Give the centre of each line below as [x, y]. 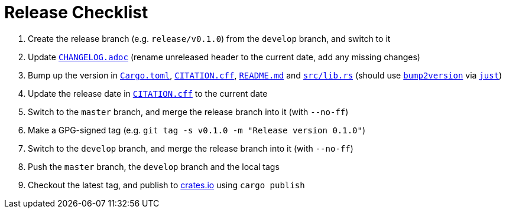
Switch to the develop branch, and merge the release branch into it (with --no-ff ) [191, 148]
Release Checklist [76, 12]
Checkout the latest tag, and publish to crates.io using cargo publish [166, 185]
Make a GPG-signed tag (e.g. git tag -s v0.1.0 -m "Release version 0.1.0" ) [197, 130]
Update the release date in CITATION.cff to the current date [148, 93]
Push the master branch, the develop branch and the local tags [154, 166]
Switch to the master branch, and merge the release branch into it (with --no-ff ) [188, 112]
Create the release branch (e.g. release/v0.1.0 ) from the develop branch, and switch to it [209, 38]
